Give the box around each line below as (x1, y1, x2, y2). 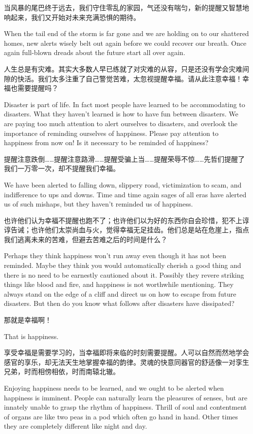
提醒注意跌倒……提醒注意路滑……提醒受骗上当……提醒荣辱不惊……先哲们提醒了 (4, 153, 245, 164)
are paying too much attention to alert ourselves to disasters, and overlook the (4, 118, 238, 128)
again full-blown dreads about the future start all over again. (4, 47, 185, 57)
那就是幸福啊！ (4, 315, 52, 325)
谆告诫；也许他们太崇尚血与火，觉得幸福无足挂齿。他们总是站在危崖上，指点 (4, 225, 249, 235)
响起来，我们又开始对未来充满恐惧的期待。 (4, 12, 140, 22)
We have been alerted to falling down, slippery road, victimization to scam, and (4, 179, 242, 189)
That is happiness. (4, 331, 59, 341)
